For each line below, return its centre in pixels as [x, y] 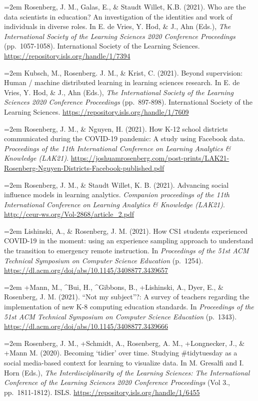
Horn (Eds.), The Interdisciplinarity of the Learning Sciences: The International [127, 372]
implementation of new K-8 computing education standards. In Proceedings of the [129, 307]
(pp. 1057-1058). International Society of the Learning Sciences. [102, 46]
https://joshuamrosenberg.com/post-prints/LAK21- [150, 158]
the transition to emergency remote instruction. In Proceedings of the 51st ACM [126, 251]
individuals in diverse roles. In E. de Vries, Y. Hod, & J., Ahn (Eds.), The [117, 26]
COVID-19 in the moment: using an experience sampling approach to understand [129, 241]
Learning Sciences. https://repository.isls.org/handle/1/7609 [96, 111]
